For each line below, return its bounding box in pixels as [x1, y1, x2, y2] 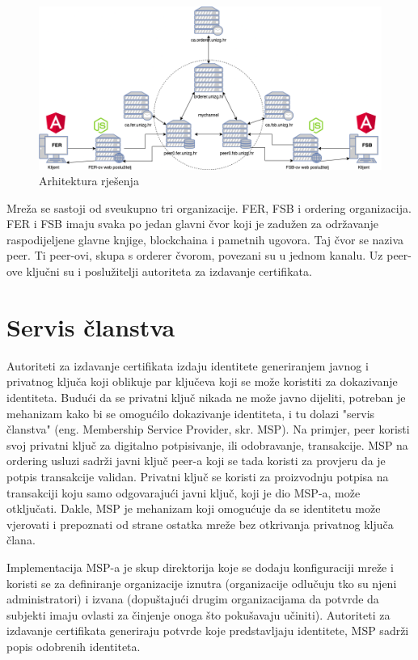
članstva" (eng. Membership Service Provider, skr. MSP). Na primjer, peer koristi [6, 421, 410, 438]
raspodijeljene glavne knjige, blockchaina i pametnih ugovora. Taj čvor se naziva [6, 231, 404, 247]
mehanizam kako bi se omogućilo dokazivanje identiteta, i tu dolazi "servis [6, 404, 375, 421]
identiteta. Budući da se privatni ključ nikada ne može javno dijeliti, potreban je [6, 388, 406, 405]
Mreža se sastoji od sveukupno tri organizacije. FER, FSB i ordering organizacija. [6, 199, 412, 216]
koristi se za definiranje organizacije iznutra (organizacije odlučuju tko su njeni [6, 574, 397, 591]
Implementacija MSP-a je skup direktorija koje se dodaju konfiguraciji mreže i [6, 558, 394, 575]
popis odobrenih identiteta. [6, 637, 141, 654]
